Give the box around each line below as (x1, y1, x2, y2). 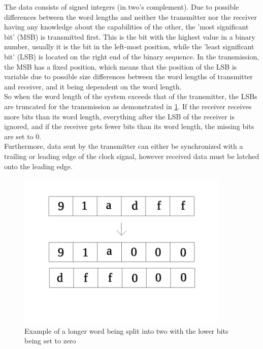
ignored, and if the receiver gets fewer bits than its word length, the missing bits (4, 121, 254, 132)
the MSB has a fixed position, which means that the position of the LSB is (4, 61, 237, 72)
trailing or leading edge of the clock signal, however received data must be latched (4, 150, 259, 161)
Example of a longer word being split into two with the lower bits (24, 325, 228, 336)
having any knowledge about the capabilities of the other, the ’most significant (4, 21, 249, 32)
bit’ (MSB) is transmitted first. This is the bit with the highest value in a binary (4, 31, 255, 42)
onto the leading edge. (4, 161, 73, 171)
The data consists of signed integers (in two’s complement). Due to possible (4, 2, 239, 12)
